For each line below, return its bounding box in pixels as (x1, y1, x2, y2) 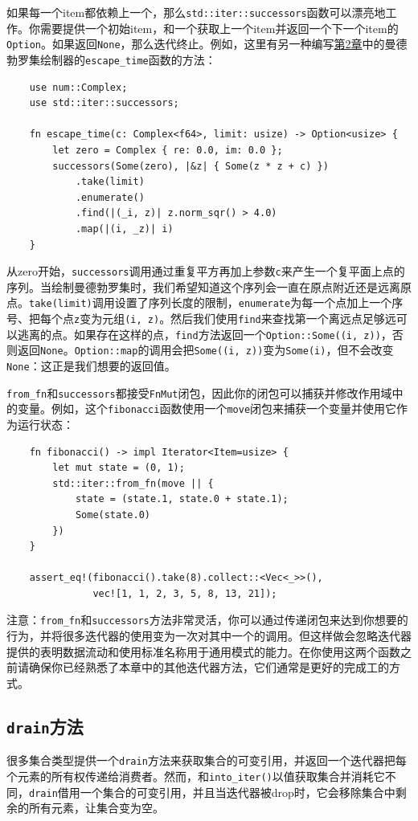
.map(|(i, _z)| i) (75, 223, 174, 235)
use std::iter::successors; (29, 97, 179, 109)
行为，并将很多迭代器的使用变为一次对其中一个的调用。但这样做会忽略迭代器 (6, 627, 412, 644)
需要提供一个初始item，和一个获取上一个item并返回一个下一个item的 (39, 19, 399, 36)
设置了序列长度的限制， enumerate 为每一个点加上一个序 (114, 294, 404, 311)
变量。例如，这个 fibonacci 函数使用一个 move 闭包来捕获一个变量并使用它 (17, 400, 397, 417)
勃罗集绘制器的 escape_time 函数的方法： (6, 51, 216, 67)
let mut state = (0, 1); (52, 462, 185, 474)
